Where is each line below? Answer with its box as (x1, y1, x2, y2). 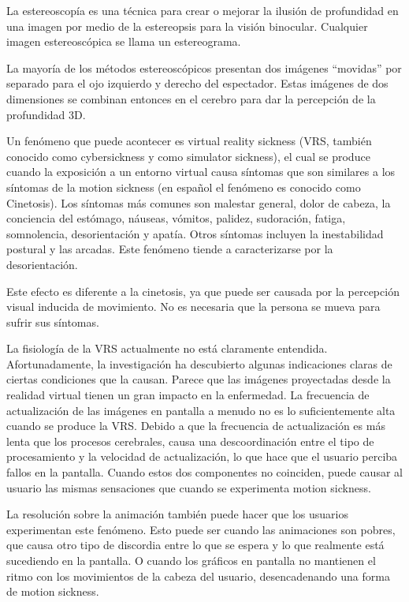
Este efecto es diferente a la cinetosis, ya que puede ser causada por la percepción (6, 282, 400, 299)
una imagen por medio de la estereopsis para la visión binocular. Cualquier (6, 17, 368, 34)
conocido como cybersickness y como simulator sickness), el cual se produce (6, 148, 370, 164)
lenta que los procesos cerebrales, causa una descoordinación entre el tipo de (6, 432, 374, 449)
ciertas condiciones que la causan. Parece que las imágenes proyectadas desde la (6, 371, 391, 387)
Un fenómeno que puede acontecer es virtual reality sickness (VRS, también (6, 133, 372, 149)
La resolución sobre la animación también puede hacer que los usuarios (6, 506, 348, 522)
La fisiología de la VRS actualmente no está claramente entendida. (6, 340, 328, 357)
